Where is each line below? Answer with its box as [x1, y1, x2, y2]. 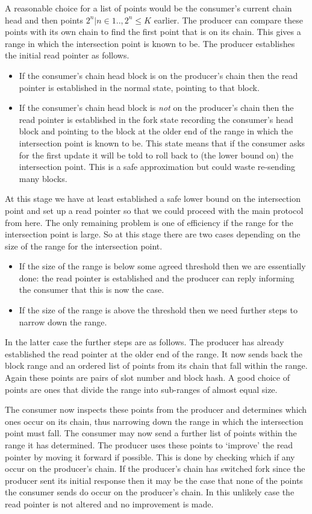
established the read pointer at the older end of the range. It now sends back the [5, 347, 302, 360]
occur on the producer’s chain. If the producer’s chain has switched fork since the [5, 462, 305, 475]
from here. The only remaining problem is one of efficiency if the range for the [5, 216, 293, 228]
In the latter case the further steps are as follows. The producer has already [5, 336, 284, 348]
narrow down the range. [19, 315, 107, 328]
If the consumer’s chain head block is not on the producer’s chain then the [19, 101, 294, 114]
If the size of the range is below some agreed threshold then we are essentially [19, 260, 306, 272]
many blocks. [19, 172, 67, 184]
